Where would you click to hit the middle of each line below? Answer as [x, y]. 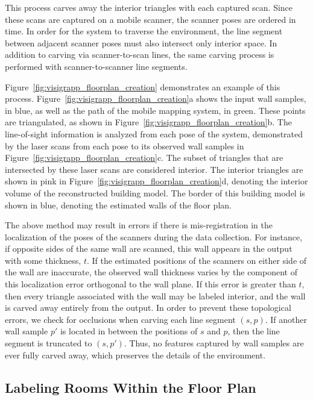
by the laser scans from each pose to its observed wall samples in [125, 145]
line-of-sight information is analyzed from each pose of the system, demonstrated [154, 133]
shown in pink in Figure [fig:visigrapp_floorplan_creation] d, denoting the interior [156, 181]
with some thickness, [43, 260]
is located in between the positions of [129, 331]
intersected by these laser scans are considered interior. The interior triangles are [154, 169]
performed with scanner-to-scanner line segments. [96, 66]
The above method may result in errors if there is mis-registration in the [139, 225]
